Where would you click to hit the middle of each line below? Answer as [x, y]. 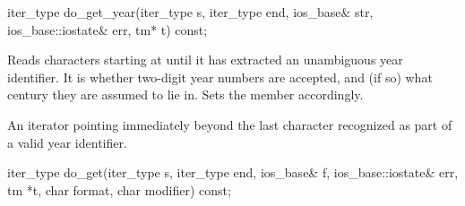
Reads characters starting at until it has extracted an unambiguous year [205, 60]
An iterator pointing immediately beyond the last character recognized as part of [230, 124]
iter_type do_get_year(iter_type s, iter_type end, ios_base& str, [190, 12]
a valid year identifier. [67, 142]
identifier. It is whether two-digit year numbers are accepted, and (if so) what [220, 77]
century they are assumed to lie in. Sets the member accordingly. [185, 94]
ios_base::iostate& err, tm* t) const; [108, 29]
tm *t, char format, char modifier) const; [119, 189]
